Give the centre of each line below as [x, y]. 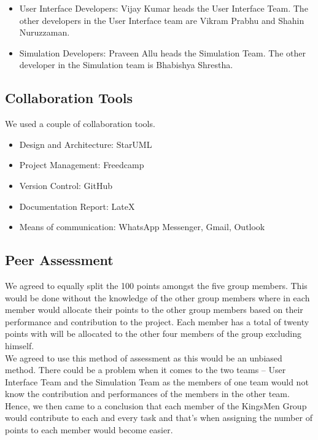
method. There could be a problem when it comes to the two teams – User [145, 370]
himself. [20, 345]
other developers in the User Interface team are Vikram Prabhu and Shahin [162, 20]
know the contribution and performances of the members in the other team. [147, 394]
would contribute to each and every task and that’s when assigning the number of [159, 418]
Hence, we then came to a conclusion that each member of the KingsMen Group [156, 405]
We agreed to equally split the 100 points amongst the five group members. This [156, 285]
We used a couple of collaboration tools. [80, 124]
